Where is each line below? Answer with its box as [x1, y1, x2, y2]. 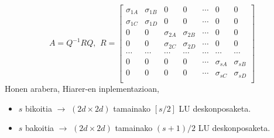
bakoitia [25, 122, 54, 134]
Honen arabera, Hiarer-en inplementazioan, [5, 82, 159, 94]
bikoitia [25, 102, 52, 114]
